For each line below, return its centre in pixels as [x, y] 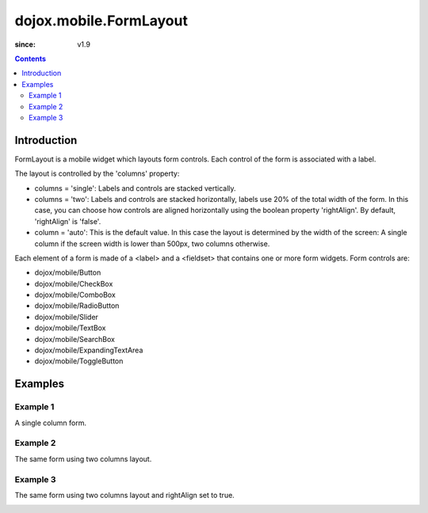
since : [25, 44]
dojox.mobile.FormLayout [101, 21]
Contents [31, 59]
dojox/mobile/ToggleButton [79, 361]
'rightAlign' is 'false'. [68, 221]
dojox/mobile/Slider [67, 317]
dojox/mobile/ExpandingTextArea [89, 350]
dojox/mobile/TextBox [70, 328]
